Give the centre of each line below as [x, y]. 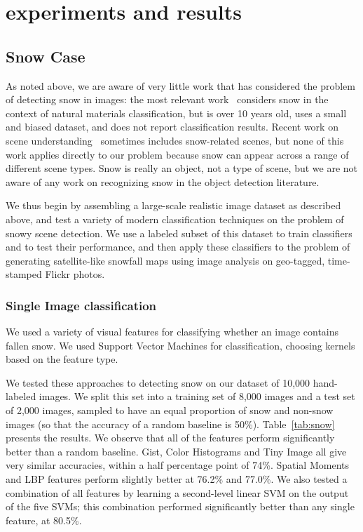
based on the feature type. [62, 359]
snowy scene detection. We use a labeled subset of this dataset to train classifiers [179, 233]
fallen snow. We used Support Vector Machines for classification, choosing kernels [180, 345]
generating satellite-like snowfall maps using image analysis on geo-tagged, [165, 260]
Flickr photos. [75, 274]
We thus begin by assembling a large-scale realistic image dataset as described [173, 205]
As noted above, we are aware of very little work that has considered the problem [180, 85]
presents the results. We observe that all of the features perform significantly [170, 438]
